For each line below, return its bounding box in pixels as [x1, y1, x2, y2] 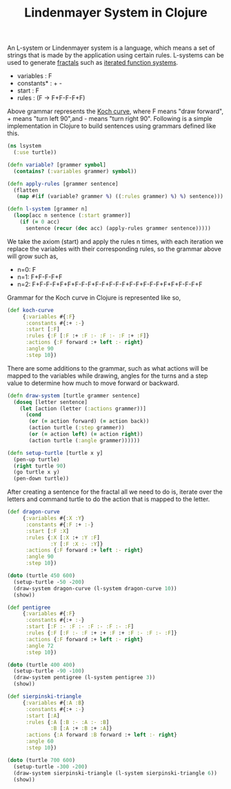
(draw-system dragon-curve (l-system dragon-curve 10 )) [13, 585, 177, 592]
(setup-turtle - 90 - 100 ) [13, 668, 85, 674]
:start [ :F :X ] [25, 527, 70, 534]
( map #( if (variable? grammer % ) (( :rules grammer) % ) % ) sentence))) [16, 193, 224, 200]
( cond [25, 411, 41, 418]
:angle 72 [25, 642, 54, 650]
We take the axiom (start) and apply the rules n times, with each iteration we [7, 237, 224, 246]
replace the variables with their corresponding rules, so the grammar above [7, 244, 222, 253]
